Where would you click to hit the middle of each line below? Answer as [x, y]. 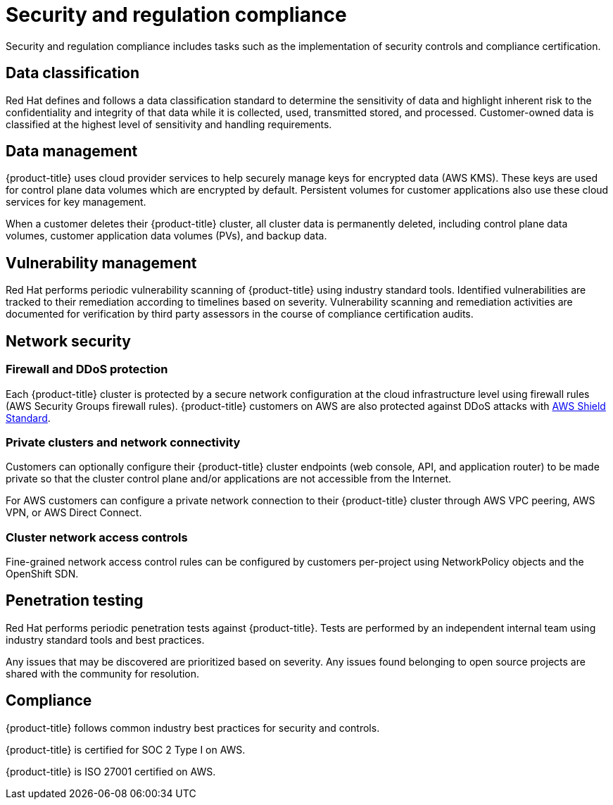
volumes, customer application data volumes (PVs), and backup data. [166, 236]
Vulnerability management [101, 263]
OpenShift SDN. [42, 574]
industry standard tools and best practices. [105, 639]
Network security [68, 341]
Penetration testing [75, 601]
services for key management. [76, 202]
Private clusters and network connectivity [123, 442]
